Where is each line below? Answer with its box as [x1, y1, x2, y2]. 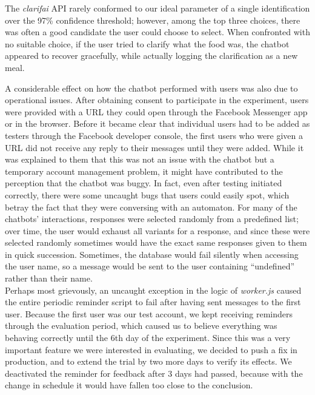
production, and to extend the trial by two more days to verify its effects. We [5, 355, 292, 368]
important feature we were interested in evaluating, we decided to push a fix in [5, 343, 297, 356]
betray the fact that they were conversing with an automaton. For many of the [5, 200, 297, 213]
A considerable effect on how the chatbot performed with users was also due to [5, 81, 298, 94]
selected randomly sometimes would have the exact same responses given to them [5, 236, 307, 249]
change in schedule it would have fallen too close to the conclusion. [5, 379, 253, 391]
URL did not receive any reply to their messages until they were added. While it [5, 141, 304, 154]
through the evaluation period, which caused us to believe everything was [5, 319, 277, 332]
